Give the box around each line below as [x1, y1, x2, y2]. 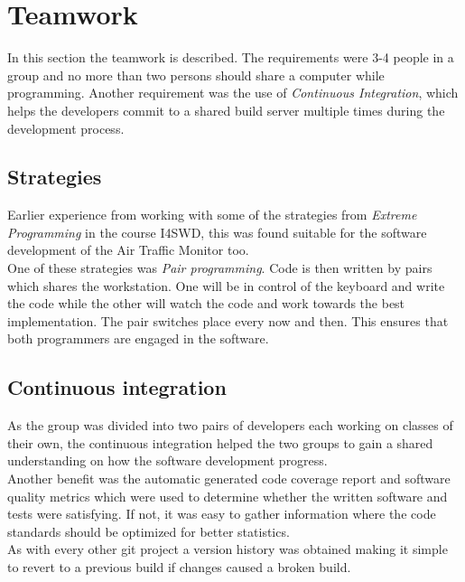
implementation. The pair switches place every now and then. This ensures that [7, 311, 449, 330]
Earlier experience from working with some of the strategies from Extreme [7, 205, 417, 224]
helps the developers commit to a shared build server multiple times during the [7, 100, 445, 119]
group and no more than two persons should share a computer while [7, 65, 385, 84]
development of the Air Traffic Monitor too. [7, 240, 249, 259]
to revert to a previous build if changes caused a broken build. [7, 558, 351, 576]
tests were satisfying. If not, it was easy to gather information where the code [7, 504, 436, 523]
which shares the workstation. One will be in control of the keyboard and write [7, 276, 445, 295]
